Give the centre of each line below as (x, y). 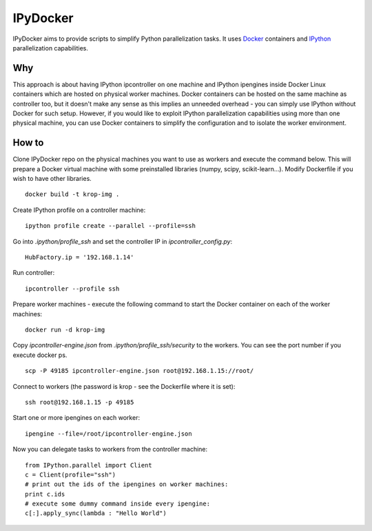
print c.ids (45, 494)
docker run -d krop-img (65, 330)
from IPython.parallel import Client (89, 465)
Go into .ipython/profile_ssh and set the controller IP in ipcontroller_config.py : (123, 241)
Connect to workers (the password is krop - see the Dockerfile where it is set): (124, 386)
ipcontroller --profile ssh (72, 289)
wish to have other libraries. (52, 179)
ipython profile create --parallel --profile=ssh (111, 226)
